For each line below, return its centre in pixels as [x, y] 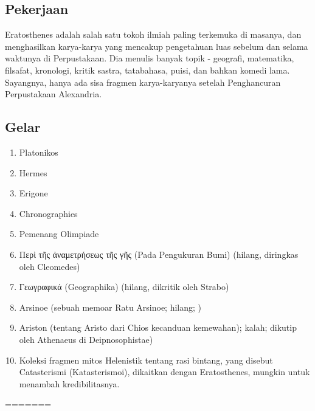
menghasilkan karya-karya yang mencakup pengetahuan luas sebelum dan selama [157, 46]
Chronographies [48, 213]
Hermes [33, 172]
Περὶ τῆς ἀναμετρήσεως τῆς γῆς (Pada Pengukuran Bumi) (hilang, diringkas [159, 254]
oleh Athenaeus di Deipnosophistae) [86, 339]
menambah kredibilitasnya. [69, 383]
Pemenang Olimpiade [59, 234]
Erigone [33, 193]
